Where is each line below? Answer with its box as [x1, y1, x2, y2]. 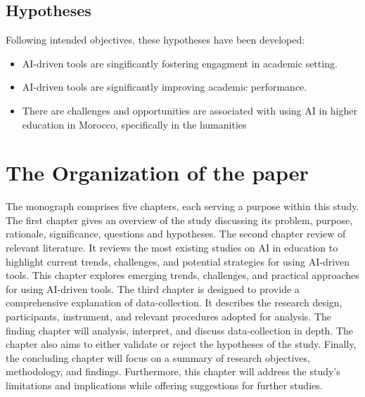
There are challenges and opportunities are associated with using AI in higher [22, 103, 357, 117]
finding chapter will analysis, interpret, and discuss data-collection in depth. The [6, 323, 354, 337]
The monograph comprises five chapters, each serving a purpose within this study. [6, 199, 359, 214]
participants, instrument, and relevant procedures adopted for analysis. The [6, 309, 332, 324]
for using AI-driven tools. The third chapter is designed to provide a [6, 281, 300, 296]
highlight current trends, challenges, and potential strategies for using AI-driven [6, 254, 350, 268]
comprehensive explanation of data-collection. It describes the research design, [6, 295, 342, 310]
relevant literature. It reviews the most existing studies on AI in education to [6, 240, 338, 255]
